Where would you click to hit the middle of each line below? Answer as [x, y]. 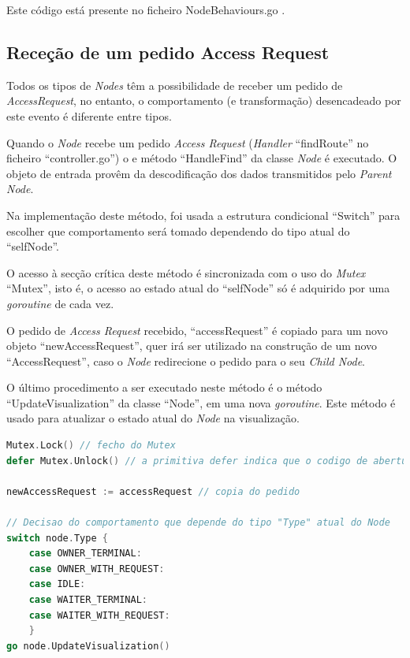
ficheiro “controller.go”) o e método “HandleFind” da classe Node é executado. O [202, 158]
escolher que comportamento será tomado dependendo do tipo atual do [178, 230]
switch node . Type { [57, 538]
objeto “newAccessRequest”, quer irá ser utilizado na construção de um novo [192, 346]
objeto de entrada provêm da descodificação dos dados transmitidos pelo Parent [199, 173]
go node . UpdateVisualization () [88, 646]
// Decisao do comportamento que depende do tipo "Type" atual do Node [198, 523]
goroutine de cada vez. [60, 303]
